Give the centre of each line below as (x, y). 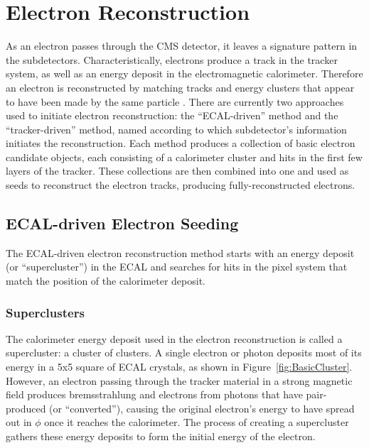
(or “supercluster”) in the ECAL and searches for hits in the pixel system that (177, 267)
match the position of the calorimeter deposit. (106, 281)
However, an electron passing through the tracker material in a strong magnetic (179, 380)
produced (26, 408)
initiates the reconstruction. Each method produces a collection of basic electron (181, 143)
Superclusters (45, 312)
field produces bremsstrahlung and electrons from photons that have (154, 394)
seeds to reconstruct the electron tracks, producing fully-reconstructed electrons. (181, 185)
